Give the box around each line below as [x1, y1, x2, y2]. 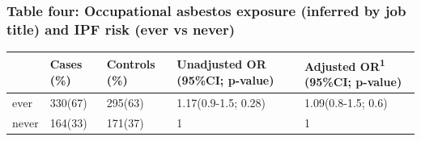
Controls [106, 56, 155, 73]
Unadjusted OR [176, 56, 266, 73]
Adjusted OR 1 [304, 55, 385, 74]
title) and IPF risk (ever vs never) [6, 19, 236, 39]
